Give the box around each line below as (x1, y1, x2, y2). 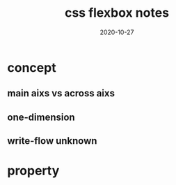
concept (7, 59, 57, 75)
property (7, 163, 60, 179)
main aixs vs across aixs (7, 87, 115, 99)
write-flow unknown (7, 135, 97, 147)
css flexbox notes (65, 5, 169, 21)
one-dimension (7, 111, 75, 123)
